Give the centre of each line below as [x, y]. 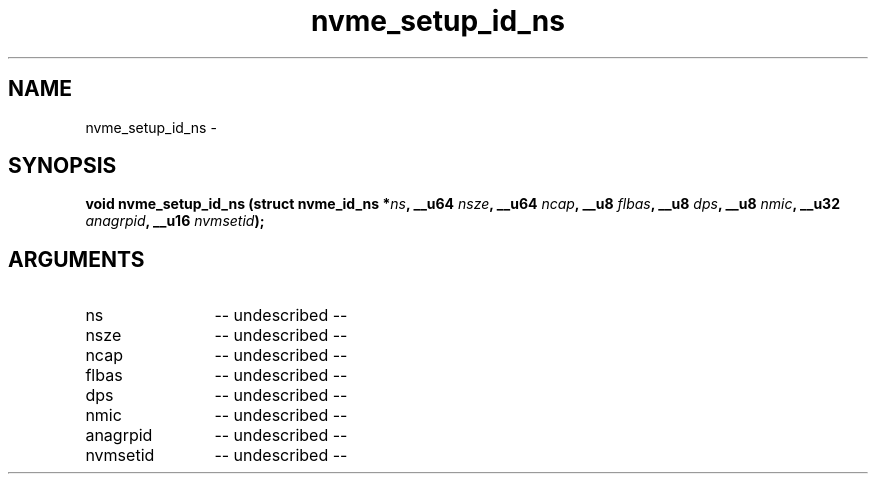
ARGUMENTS [76, 259]
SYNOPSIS [62, 166]
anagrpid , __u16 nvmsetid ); [175, 221]
